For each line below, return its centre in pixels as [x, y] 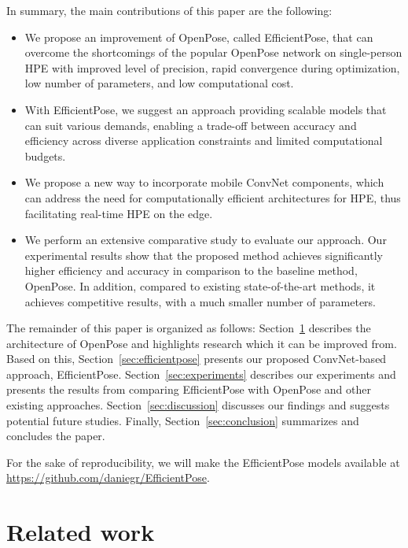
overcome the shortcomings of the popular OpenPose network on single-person [213, 52]
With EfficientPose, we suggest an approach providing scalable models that [206, 109]
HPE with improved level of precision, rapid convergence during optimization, [212, 67]
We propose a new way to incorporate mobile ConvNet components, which [204, 182]
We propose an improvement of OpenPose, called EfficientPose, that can [199, 37]
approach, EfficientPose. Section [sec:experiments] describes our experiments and [201, 374]
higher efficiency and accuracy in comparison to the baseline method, [191, 270]
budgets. [45, 156]
